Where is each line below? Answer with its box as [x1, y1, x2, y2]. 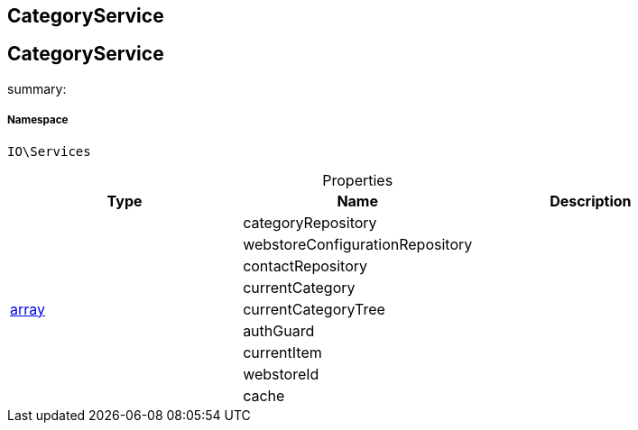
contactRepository [243, 256, 368, 275]
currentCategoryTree [243, 299, 385, 318]
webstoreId [243, 364, 319, 383]
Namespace [7, 114, 69, 127]
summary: [7, 80, 67, 96]
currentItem [243, 343, 322, 361]
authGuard [243, 321, 315, 340]
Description [550, 191, 632, 210]
